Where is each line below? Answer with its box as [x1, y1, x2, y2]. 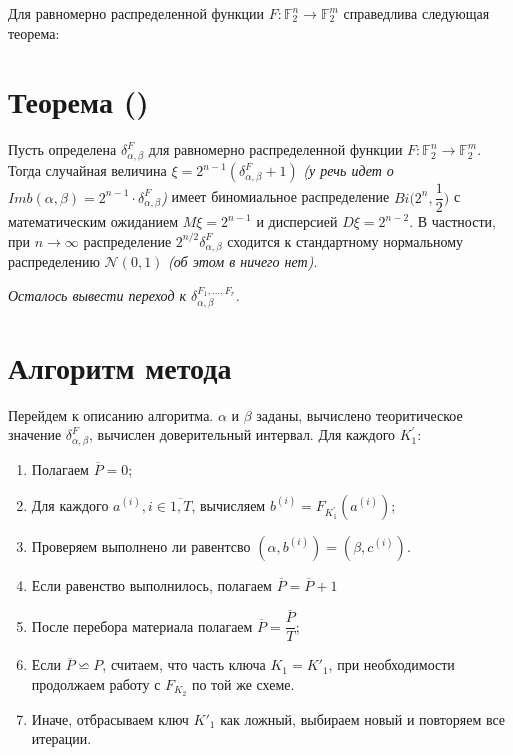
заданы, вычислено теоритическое [256, 404, 463, 425]
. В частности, [409, 211, 496, 232]
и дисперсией [256, 211, 338, 232]
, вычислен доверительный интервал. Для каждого [89, 424, 396, 445]
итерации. [31, 728, 92, 749]
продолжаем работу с [31, 673, 161, 694]
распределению [8, 251, 100, 272]
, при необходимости [328, 654, 455, 675]
